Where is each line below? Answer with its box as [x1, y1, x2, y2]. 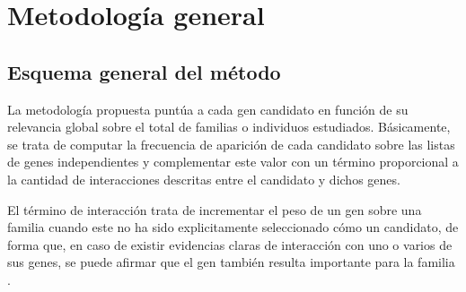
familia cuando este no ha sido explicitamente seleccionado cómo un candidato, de [7, 218, 459, 236]
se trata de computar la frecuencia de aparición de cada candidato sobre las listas [7, 134, 455, 153]
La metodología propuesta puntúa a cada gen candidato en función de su [7, 99, 409, 118]
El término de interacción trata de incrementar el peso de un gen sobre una [7, 200, 422, 219]
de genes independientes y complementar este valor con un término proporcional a [7, 152, 459, 171]
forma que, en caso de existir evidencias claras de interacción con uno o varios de [7, 235, 453, 253]
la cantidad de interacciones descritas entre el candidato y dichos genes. [7, 169, 400, 188]
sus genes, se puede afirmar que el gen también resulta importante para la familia [7, 253, 455, 271]
